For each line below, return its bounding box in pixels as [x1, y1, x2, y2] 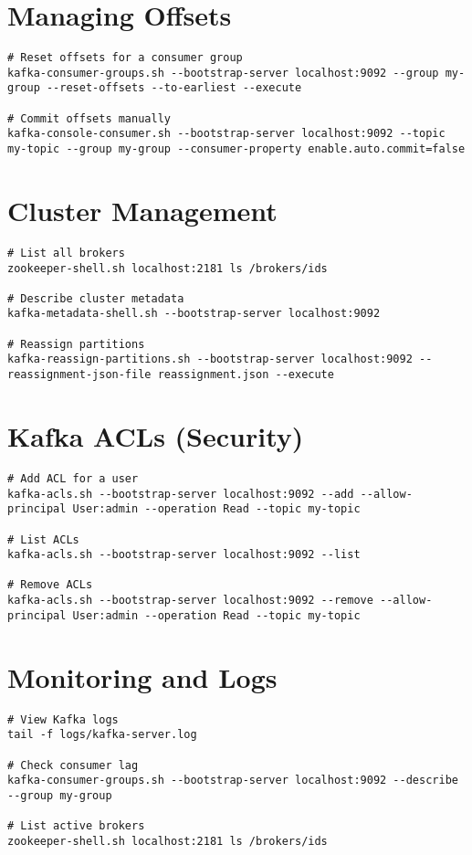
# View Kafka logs [7, 712, 119, 726]
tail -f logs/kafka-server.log [7, 728, 197, 742]
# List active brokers [7, 819, 145, 833]
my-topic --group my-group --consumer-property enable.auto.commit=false [7, 142, 466, 156]
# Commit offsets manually [7, 111, 171, 125]
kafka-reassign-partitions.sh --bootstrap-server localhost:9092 [7, 353, 413, 366]
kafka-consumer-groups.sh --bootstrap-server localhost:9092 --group [7, 66, 439, 79]
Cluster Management [7, 191, 278, 228]
